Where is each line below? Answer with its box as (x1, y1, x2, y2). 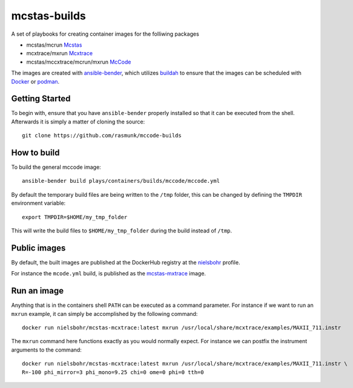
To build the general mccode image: (11, 163, 101, 171)
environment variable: (11, 200, 66, 207)
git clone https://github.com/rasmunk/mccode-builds (22, 132, 182, 139)
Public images (11, 243, 66, 253)
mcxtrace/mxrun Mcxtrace (26, 50, 93, 57)
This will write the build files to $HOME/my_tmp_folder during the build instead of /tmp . (11, 227, 233, 234)
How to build (11, 148, 60, 157)
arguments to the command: (11, 346, 82, 353)
